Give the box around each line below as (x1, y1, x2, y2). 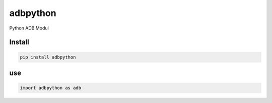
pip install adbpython (20, 54, 76, 60)
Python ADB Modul (9, 25, 49, 31)
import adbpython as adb (20, 85, 82, 91)
